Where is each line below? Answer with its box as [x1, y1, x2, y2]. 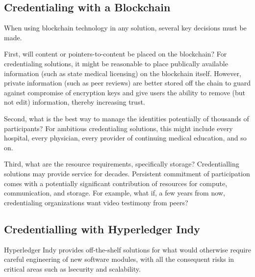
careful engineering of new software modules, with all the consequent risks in [4, 254, 234, 264]
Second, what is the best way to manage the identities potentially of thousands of [4, 113, 249, 123]
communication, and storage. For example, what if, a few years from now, [4, 188, 225, 198]
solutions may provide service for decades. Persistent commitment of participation [4, 168, 250, 178]
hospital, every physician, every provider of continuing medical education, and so [4, 133, 247, 143]
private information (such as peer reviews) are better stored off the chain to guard [4, 78, 251, 88]
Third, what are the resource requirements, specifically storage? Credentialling [4, 159, 239, 169]
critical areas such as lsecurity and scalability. [4, 263, 141, 274]
